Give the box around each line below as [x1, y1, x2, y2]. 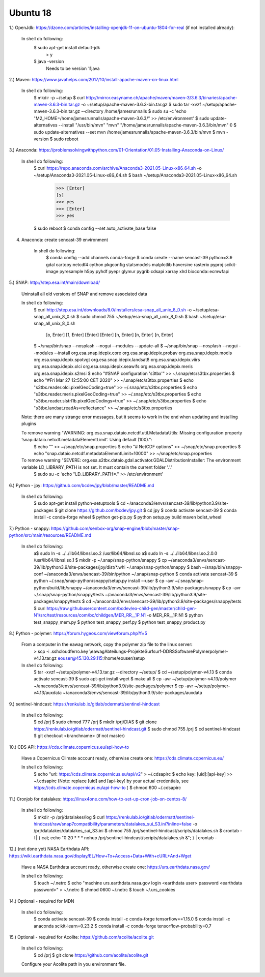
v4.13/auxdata [33, 690, 62, 696]
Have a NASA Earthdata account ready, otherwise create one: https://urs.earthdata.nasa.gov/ [21, 864, 211, 870]
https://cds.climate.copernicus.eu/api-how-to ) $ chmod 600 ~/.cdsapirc [33, 785, 181, 791]
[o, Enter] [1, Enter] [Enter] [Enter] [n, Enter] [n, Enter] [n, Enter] [46, 332, 174, 337]
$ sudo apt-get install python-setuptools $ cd [33, 500, 126, 506]
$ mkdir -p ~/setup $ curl [33, 94, 85, 100]
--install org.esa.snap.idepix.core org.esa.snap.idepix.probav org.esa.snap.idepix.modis [54, 350, 232, 356]
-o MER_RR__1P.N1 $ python [146, 612, 203, 618]
